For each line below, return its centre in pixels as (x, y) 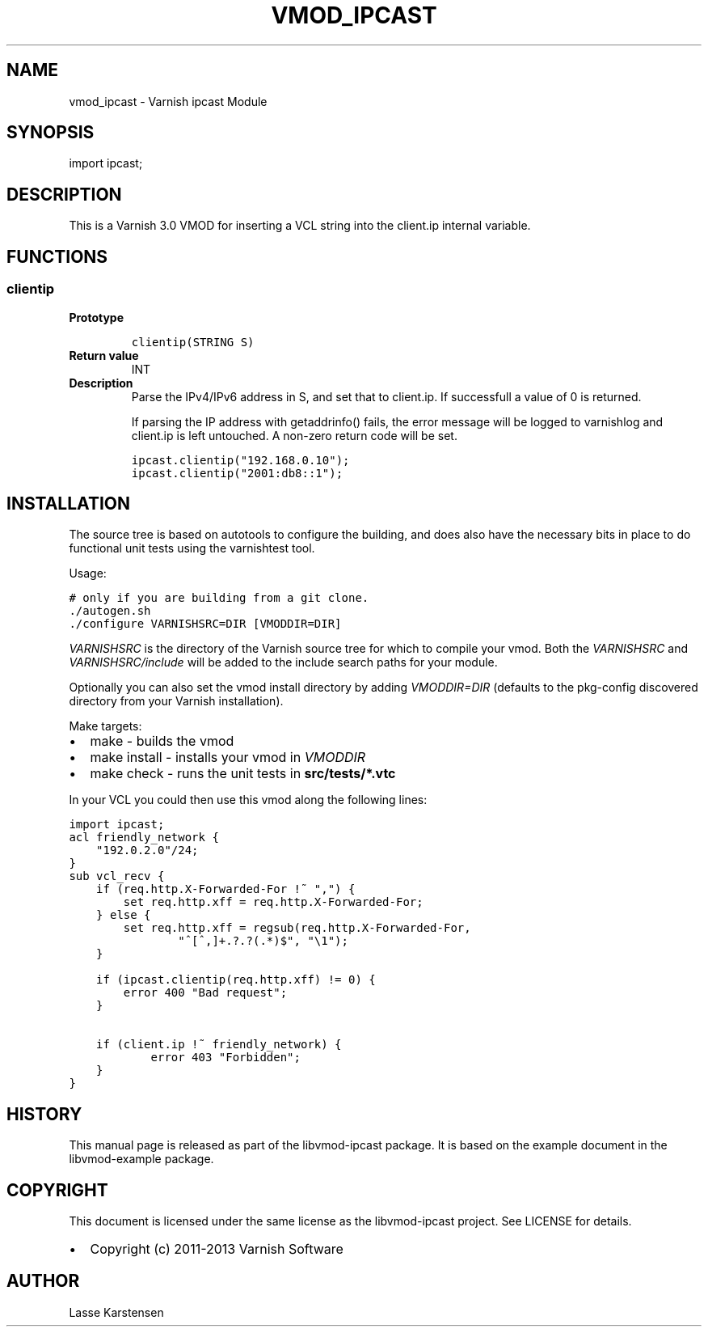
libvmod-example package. (141, 1159)
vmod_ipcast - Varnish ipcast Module (168, 101)
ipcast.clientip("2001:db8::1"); (237, 473)
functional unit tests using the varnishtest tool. (192, 548)
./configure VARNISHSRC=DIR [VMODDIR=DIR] (205, 624)
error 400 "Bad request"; (205, 993)
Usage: (88, 573)
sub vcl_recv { (117, 876)
